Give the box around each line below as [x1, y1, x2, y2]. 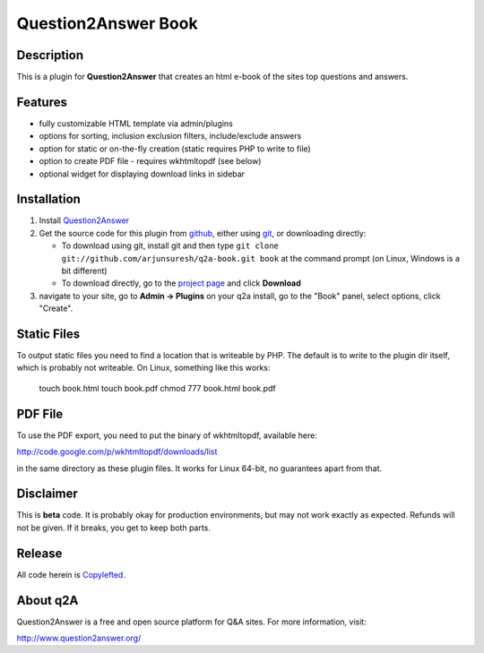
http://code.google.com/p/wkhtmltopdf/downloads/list [16, 446, 218, 457]
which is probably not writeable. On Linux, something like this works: [16, 363, 271, 374]
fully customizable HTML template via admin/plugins [39, 117, 233, 129]
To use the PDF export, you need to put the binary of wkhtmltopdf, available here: [16, 430, 317, 441]
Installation [16, 192, 81, 207]
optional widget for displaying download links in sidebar [39, 168, 246, 179]
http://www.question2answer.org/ [16, 632, 142, 644]
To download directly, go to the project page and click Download [61, 278, 302, 288]
